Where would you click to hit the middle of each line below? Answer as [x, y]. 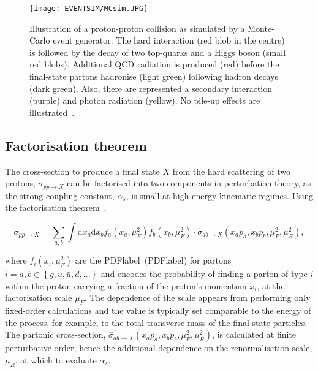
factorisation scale [39, 298]
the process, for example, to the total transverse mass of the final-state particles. [156, 322]
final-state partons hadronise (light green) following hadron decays [154, 76]
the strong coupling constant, [60, 195]
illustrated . [52, 112]
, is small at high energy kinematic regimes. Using [220, 195]
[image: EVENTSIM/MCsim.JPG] [89, 9]
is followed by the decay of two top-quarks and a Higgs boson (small [158, 52]
